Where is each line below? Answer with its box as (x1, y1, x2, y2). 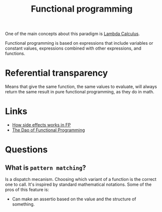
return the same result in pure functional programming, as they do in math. (5, 89, 155, 95)
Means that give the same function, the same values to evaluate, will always (5, 84, 157, 89)
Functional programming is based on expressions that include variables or (5, 40, 153, 46)
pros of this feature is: (5, 187, 50, 193)
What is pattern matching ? (5, 163, 86, 172)
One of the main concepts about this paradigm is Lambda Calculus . (5, 31, 140, 37)
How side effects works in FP (12, 122, 71, 128)
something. (12, 201, 35, 207)
